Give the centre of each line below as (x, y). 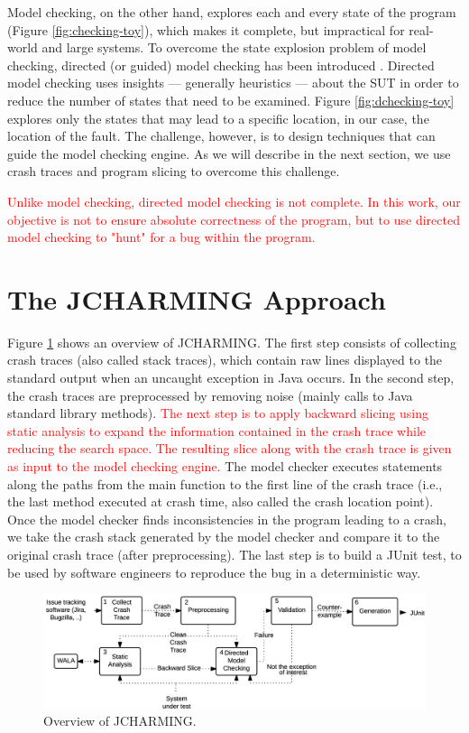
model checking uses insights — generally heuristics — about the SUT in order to (233, 83)
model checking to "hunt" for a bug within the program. (161, 237)
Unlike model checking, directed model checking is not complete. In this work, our (234, 201)
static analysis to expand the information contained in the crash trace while (216, 430)
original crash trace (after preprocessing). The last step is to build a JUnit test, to (234, 554)
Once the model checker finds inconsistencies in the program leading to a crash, (227, 519)
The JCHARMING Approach (197, 298)
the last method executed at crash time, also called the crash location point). (221, 501)
